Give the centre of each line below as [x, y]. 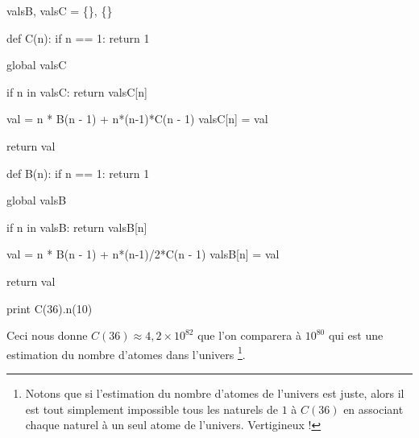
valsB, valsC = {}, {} [60, 10]
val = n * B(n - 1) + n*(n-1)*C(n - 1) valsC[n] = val [137, 119]
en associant [373, 409]
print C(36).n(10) [50, 308]
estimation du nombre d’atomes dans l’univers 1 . [126, 353]
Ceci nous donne [47, 335]
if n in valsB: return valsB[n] [77, 227]
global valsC [37, 65]
